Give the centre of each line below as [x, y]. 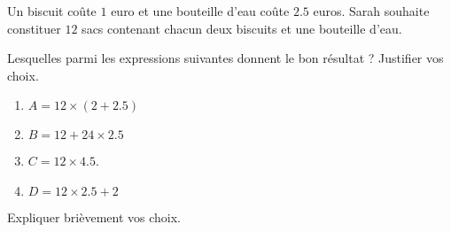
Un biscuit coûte [52, 11]
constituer [34, 28]
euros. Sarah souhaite [371, 11]
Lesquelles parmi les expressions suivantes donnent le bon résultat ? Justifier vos [225, 58]
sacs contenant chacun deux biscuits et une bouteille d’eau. [242, 28]
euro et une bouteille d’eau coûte [200, 11]
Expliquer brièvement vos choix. [94, 217]
